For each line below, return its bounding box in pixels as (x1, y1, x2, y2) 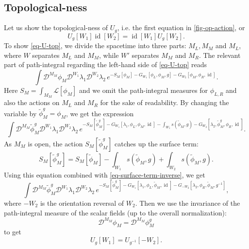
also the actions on (4, 97, 60, 107)
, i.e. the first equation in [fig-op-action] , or (117, 22, 245, 33)
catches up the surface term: (115, 138, 199, 148)
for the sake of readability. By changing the (100, 97, 229, 107)
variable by (4, 108, 37, 118)
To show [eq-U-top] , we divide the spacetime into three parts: (4, 40, 186, 51)
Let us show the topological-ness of (4, 22, 108, 33)
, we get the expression (66, 108, 134, 118)
